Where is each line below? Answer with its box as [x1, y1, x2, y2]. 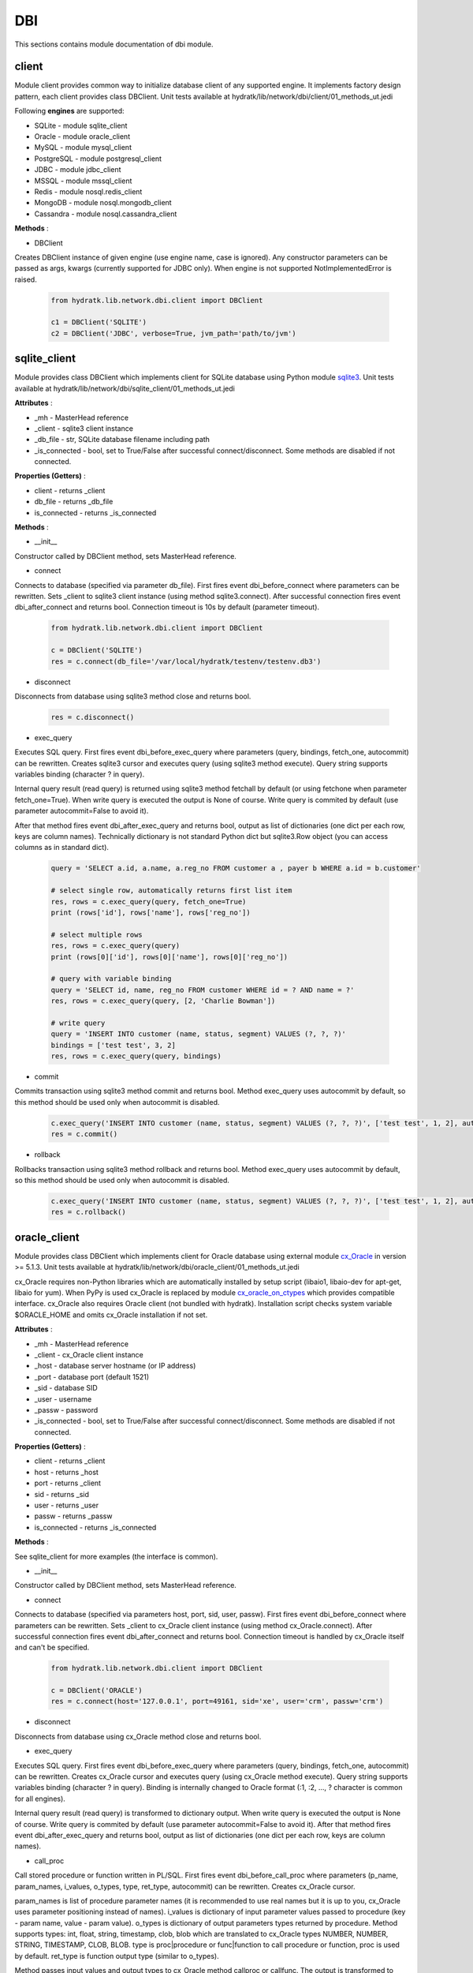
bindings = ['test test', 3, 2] [50, 1040, 177, 1050]
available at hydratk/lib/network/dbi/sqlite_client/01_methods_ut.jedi [14, 384, 236, 393]
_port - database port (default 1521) [34, 1372, 150, 1381]
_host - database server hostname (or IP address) [34, 1361, 196, 1371]
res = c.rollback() [50, 1207, 126, 1217]
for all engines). [14, 1794, 66, 1803]
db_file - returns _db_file [34, 497, 114, 507]
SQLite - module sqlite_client [34, 121, 128, 130]
